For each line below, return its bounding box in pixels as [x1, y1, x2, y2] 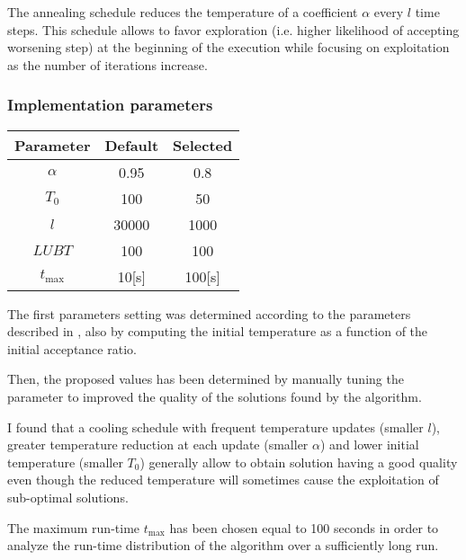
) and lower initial [320, 435, 419, 454]
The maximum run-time [7, 518, 140, 537]
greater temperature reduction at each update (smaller [7, 435, 309, 454]
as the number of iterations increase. [7, 55, 208, 74]
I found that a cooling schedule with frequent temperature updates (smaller [7, 417, 424, 436]
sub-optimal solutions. [7, 487, 129, 506]
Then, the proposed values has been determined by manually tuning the [7, 369, 404, 388]
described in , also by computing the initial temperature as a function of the [7, 322, 428, 341]
